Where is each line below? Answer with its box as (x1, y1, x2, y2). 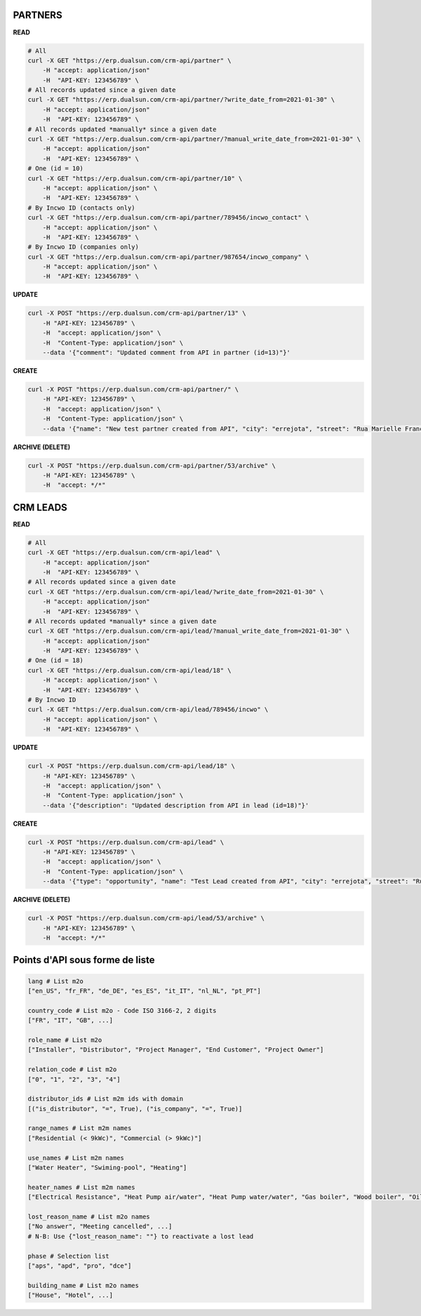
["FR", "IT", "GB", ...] (27, 1016, 114, 1024)
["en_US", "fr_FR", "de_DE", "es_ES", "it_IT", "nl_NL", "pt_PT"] (27, 987, 261, 995)
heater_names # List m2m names (27, 1183, 136, 1191)
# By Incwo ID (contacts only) (27, 203, 136, 212)
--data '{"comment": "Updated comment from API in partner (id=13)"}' (42, 349, 291, 357)
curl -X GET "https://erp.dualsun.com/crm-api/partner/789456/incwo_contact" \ (27, 214, 309, 222)
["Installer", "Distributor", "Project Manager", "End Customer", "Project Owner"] (27, 1046, 324, 1054)
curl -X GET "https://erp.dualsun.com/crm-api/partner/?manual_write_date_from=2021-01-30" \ (27, 135, 361, 143)
